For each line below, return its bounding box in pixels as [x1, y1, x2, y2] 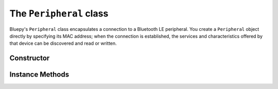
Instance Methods [9, 70, 69, 79]
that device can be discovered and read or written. [9, 40, 117, 46]
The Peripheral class [9, 8, 109, 19]
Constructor [9, 54, 50, 63]
